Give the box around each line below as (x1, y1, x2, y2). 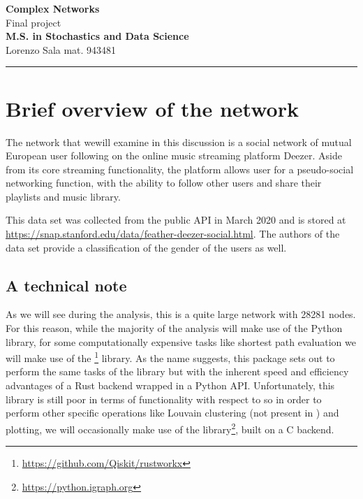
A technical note (6, 274, 127, 296)
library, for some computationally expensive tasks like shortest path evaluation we (6, 334, 356, 349)
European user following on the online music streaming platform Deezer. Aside (6, 148, 342, 163)
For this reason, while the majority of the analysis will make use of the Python (6, 321, 343, 335)
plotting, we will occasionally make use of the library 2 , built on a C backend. (6, 419, 334, 436)
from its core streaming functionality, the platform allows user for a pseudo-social (6, 161, 354, 176)
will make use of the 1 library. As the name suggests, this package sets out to (6, 349, 335, 365)
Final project (6, 15, 61, 29)
